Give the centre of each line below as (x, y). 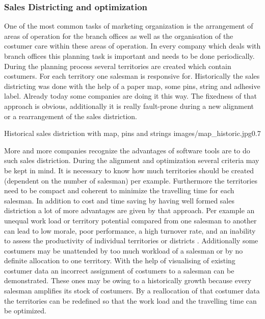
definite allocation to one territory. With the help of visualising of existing (120, 260)
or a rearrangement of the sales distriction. (71, 116)
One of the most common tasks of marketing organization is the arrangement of (129, 26)
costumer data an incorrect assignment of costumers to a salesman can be (119, 270)
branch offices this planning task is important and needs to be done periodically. (129, 56)
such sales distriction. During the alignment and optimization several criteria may (132, 160)
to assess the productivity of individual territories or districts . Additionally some (131, 241)
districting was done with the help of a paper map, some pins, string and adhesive (132, 86)
